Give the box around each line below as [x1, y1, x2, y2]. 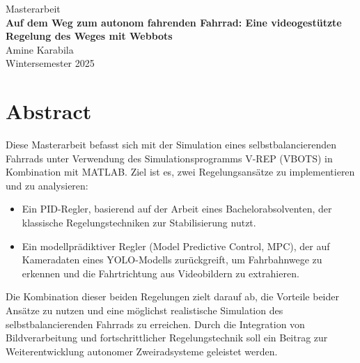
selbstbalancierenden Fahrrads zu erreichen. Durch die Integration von [6, 316, 305, 331]
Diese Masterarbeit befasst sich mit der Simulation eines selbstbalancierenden [6, 137, 337, 152]
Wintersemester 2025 [6, 56, 95, 70]
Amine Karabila [6, 42, 74, 56]
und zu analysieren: [6, 178, 88, 192]
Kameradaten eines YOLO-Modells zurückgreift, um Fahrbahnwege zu [22, 252, 322, 267]
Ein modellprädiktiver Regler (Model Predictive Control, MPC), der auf [22, 238, 330, 253]
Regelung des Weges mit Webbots [6, 29, 173, 43]
